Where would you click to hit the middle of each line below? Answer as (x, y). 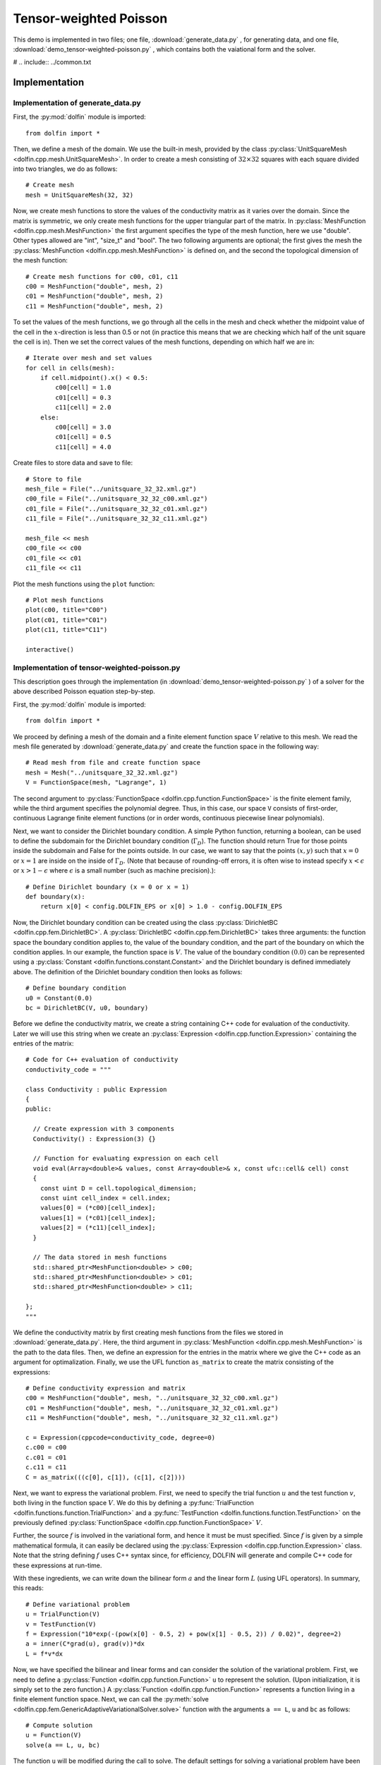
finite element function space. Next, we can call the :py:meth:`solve (111, 1699)
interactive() (50, 649)
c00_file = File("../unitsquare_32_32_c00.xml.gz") (117, 499)
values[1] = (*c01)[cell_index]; (98, 1217)
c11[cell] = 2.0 (83, 407)
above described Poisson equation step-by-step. (84, 691)
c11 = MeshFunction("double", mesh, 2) (95, 306)
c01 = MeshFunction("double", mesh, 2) (95, 296)
